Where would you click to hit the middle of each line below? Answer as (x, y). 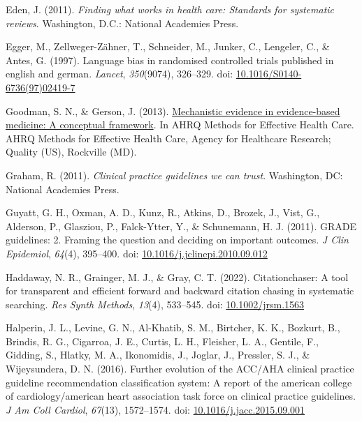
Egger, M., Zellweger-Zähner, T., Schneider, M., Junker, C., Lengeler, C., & (168, 46)
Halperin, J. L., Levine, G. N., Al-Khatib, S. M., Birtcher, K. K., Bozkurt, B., (173, 327)
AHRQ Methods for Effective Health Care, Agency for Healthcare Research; (168, 138)
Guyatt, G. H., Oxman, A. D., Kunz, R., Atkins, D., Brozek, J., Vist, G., (163, 212)
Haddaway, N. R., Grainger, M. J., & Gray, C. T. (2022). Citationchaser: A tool (177, 277)
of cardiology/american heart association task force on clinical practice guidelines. (181, 396)
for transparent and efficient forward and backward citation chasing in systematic (180, 291)
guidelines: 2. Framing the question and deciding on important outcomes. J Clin (177, 240)
